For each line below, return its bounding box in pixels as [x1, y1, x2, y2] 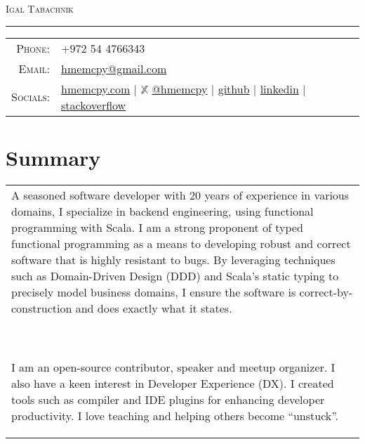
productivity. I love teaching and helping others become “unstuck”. [11, 407, 339, 424]
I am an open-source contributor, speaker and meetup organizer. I [11, 358, 336, 375]
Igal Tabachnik [6, 1, 74, 15]
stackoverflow [61, 96, 126, 113]
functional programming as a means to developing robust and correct [11, 235, 351, 252]
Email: [18, 60, 51, 77]
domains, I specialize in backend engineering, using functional [11, 202, 314, 219]
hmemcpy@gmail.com [61, 60, 167, 77]
